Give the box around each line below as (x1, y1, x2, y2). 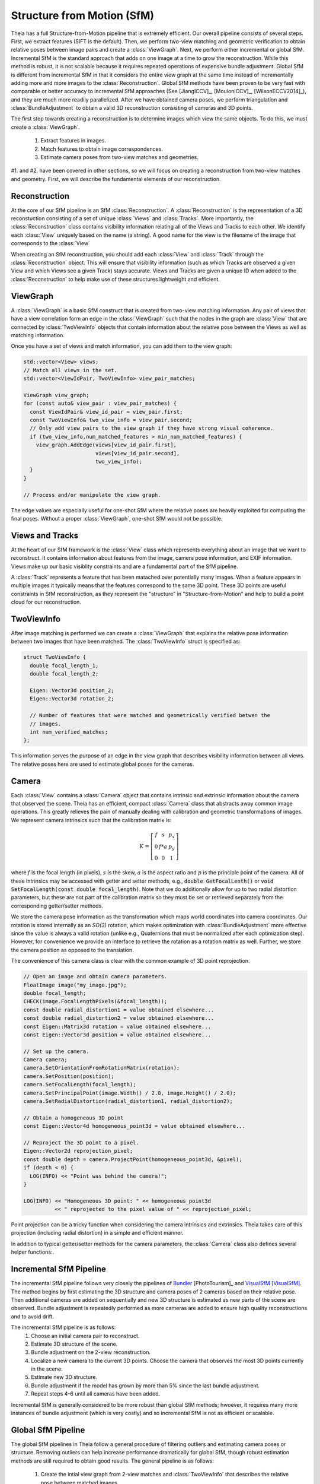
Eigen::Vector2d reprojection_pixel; (23, 1147, 133, 1155)
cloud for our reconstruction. (11, 598, 81, 605)
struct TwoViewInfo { (23, 654, 87, 661)
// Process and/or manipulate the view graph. (23, 492, 161, 498)
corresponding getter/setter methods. (11, 902, 103, 909)
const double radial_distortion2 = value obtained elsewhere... (23, 1015, 215, 1022)
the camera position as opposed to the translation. (11, 946, 134, 953)
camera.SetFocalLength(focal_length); (23, 1081, 136, 1088)
